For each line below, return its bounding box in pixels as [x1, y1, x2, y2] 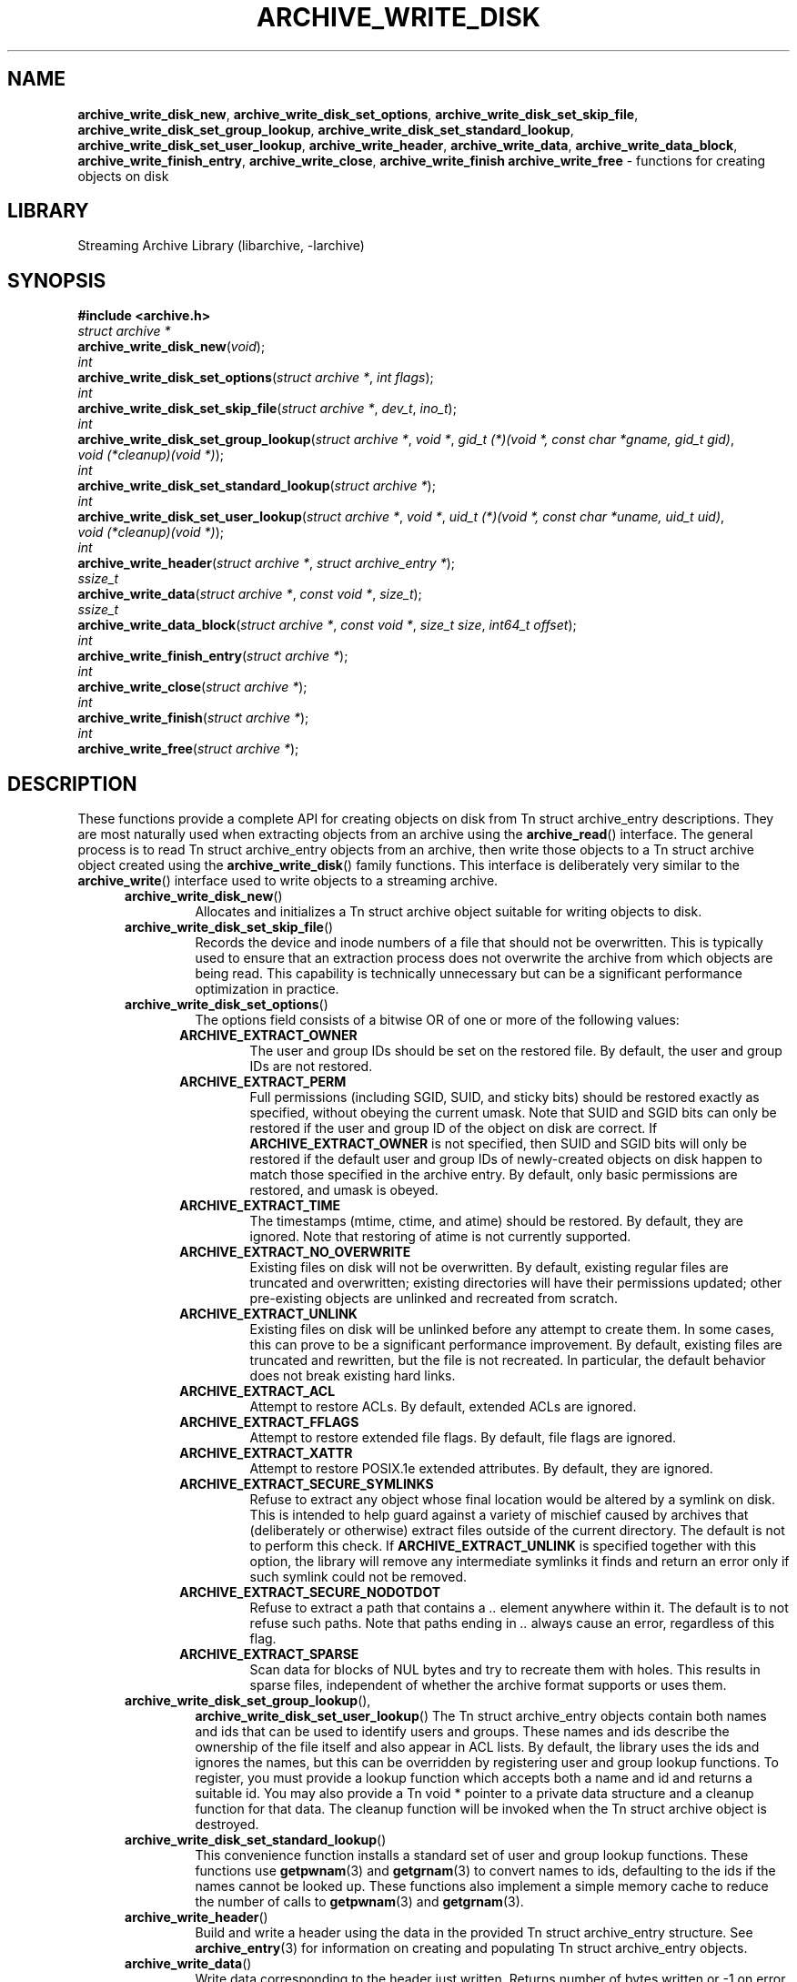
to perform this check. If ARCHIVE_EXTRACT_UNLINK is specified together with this [249, 1538, 757, 1554]
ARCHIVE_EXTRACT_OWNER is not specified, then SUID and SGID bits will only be [249, 1136, 748, 1152]
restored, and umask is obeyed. [249, 1182, 439, 1198]
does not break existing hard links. [249, 1368, 456, 1384]
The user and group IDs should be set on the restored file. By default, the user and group [249, 1043, 782, 1059]
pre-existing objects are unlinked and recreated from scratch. [249, 1290, 619, 1307]
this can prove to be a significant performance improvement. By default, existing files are [249, 1337, 782, 1353]
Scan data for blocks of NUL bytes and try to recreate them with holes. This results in [249, 1662, 761, 1678]
